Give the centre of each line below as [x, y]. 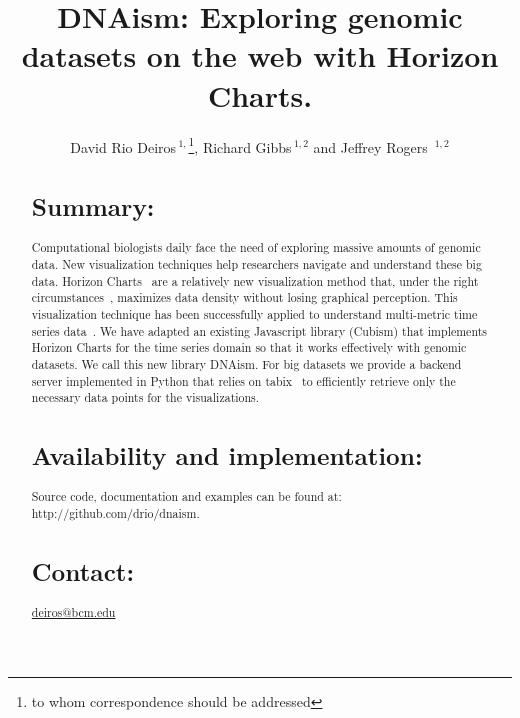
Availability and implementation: [227, 455]
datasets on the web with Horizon [260, 55]
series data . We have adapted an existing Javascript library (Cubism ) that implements [259, 330]
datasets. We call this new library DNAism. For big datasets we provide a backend [246, 363]
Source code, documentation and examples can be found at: [186, 496]
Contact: [83, 571]
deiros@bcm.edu [73, 612]
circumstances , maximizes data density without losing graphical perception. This [244, 297]
